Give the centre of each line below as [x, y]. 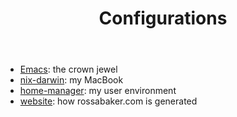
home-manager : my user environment [98, 91]
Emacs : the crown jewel [68, 69]
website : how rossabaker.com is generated [108, 101]
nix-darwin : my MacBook [71, 80]
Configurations [163, 18]
